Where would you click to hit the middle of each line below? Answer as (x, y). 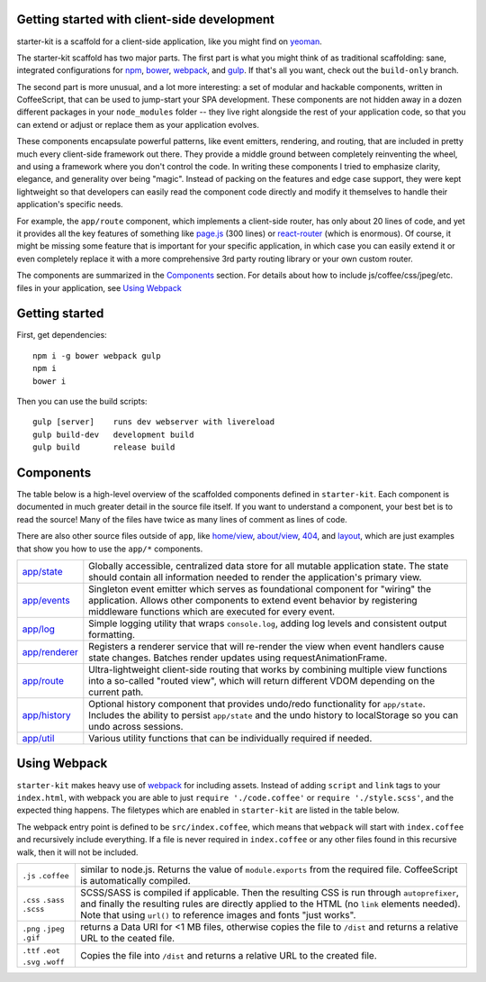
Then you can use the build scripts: (82, 402)
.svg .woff (43, 962)
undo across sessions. (136, 727)
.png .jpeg (43, 929)
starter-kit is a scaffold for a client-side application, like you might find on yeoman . (170, 41)
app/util (38, 739)
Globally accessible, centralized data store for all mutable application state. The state (269, 566)
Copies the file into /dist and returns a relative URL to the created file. (228, 955)
